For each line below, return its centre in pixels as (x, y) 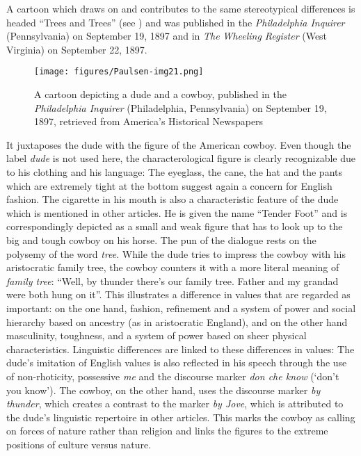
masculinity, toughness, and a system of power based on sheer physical (157, 335)
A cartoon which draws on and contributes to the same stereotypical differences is (181, 8)
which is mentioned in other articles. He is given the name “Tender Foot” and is (177, 212)
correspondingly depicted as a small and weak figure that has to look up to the (175, 226)
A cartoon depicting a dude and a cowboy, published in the (160, 94)
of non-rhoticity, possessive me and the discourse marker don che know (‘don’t (173, 376)
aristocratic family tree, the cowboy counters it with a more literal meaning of (173, 267)
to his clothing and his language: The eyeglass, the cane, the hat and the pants (174, 172)
